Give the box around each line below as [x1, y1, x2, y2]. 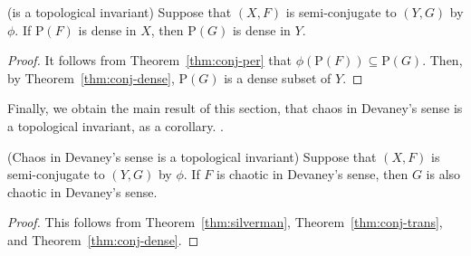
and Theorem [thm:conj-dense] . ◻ [7, 230, 199, 249]
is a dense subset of [224, 68, 332, 87]
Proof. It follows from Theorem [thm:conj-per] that [7, 51, 292, 70]
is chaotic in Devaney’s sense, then [216, 165, 409, 184]
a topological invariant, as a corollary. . [7, 116, 224, 135]
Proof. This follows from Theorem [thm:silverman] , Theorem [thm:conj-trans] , [7, 213, 443, 232]
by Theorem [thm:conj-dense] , [7, 68, 175, 87]
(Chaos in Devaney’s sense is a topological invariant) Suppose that [7, 147, 377, 166]
